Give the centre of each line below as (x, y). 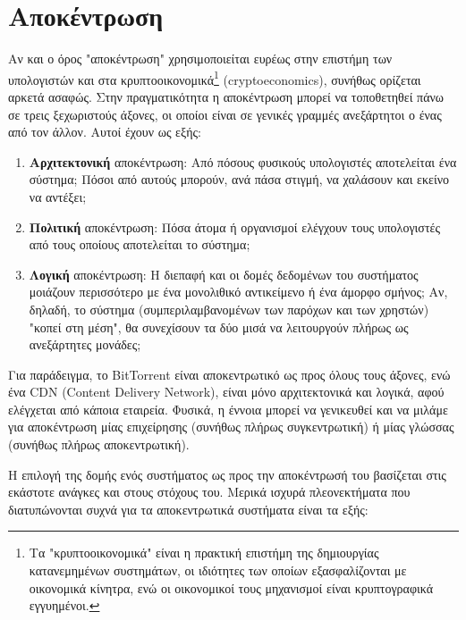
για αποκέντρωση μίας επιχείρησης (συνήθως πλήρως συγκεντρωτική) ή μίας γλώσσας (231, 427)
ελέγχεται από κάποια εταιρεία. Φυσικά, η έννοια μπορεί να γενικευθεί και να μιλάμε (228, 409)
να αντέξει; (58, 196)
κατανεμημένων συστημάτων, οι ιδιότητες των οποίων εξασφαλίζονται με (218, 570)
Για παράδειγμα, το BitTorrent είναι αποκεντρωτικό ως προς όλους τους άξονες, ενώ (229, 374)
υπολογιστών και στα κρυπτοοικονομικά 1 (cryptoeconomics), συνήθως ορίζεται (215, 78)
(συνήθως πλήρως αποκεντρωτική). (99, 444)
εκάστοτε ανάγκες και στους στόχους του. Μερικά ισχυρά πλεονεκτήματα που (209, 492)
